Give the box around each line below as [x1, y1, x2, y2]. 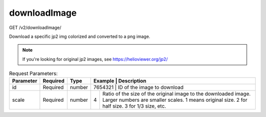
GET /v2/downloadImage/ [9, 25, 62, 30]
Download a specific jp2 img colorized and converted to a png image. [9, 33, 150, 39]
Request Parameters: [9, 70, 58, 77]
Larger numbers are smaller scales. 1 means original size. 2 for [102, 96, 248, 103]
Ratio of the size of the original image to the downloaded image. [102, 90, 251, 97]
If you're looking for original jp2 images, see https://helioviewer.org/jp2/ [22, 56, 168, 62]
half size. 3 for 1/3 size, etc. [102, 103, 166, 110]
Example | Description [94, 78, 146, 85]
